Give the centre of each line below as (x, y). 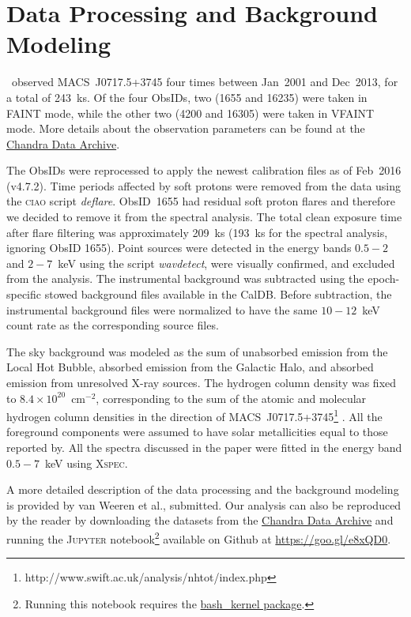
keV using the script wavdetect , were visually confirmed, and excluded (226, 263)
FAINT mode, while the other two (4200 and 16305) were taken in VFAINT (190, 113)
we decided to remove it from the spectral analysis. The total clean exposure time (204, 217)
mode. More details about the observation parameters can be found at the (186, 128)
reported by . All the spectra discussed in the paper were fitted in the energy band (204, 448)
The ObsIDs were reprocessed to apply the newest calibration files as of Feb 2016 (204, 170)
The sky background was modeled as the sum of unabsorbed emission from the (197, 351)
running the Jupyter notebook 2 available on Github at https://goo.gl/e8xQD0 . (199, 538)
